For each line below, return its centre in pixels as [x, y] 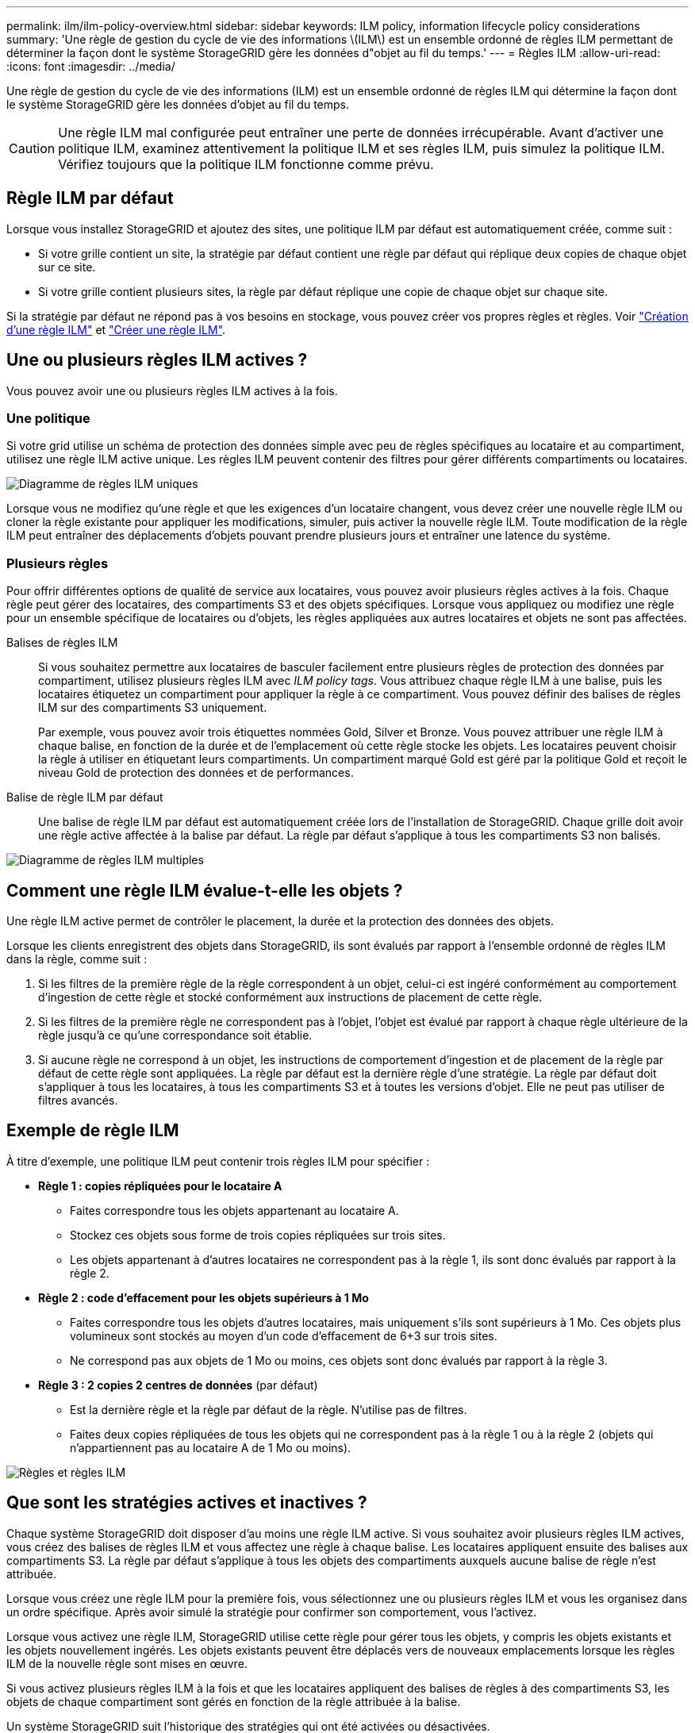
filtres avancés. [78, 1101]
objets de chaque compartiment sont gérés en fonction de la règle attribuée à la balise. [234, 1701]
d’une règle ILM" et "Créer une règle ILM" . [116, 329]
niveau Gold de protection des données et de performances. [196, 773]
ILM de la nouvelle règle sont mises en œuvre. [127, 1663]
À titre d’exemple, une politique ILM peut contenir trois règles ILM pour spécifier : [218, 1161]
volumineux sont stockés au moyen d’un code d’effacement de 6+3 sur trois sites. [284, 1335]
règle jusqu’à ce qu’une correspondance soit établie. [175, 1036]
